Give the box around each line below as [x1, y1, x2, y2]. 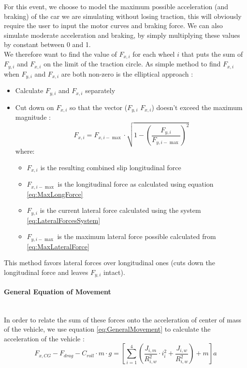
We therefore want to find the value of [4, 48, 117, 59]
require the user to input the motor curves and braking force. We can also [4, 20, 223, 31]
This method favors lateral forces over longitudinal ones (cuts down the [4, 257, 215, 268]
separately [85, 85, 116, 96]
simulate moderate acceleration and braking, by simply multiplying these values [4, 30, 240, 40]
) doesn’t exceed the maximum [151, 102, 243, 112]
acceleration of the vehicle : [4, 333, 85, 343]
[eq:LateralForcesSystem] [27, 215, 101, 225]
